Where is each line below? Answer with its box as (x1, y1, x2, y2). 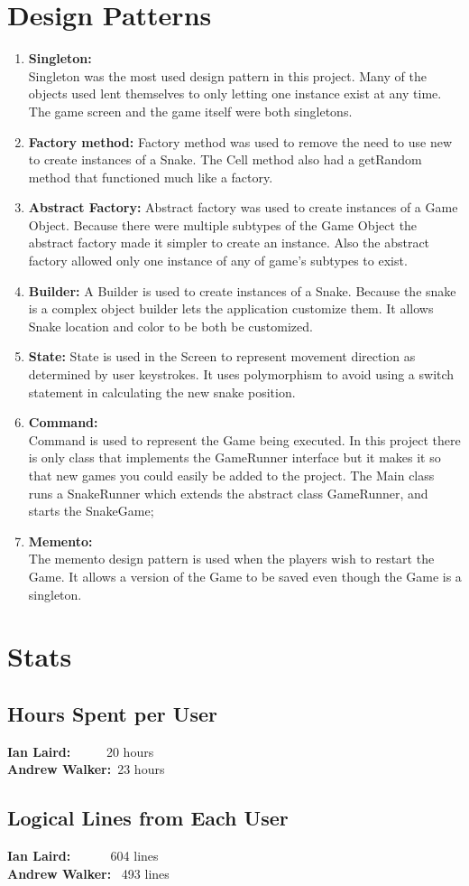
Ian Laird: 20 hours (7, 741, 154, 760)
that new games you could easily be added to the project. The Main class (28, 466, 435, 484)
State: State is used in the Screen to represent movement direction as (28, 347, 416, 366)
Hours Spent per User (7, 699, 217, 727)
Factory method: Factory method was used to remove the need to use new (28, 132, 453, 151)
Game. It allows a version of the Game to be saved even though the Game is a (28, 566, 462, 585)
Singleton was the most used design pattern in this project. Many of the (28, 66, 427, 85)
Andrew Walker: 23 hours (7, 760, 165, 779)
